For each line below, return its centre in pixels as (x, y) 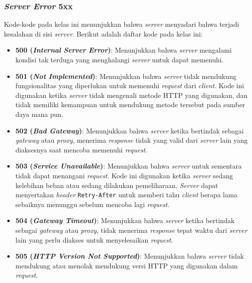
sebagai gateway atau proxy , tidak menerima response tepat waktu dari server (131, 230)
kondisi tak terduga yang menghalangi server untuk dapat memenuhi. (119, 59)
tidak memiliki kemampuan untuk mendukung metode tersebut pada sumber (130, 104)
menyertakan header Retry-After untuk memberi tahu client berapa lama (126, 195)
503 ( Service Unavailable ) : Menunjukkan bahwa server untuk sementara (128, 166)
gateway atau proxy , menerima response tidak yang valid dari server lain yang (131, 140)
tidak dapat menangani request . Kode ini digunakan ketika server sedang (124, 175)
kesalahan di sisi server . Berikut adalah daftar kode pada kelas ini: (103, 33)
